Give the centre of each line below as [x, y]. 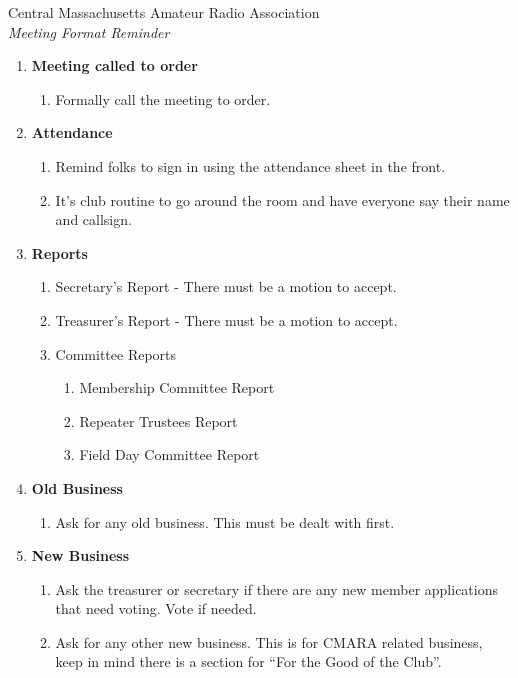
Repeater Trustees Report [158, 420]
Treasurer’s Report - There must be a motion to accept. [226, 319]
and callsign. [93, 219]
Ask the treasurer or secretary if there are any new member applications [276, 588]
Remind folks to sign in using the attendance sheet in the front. [250, 165]
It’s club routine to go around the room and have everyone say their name [282, 199]
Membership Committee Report [177, 387]
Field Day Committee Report [169, 454]
